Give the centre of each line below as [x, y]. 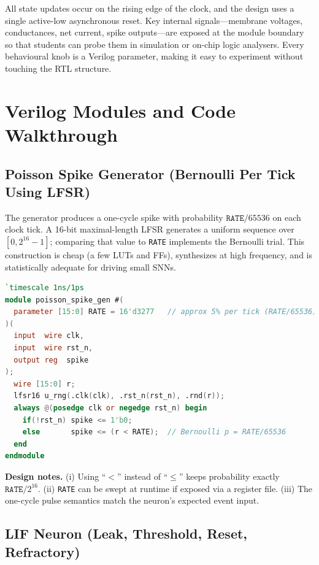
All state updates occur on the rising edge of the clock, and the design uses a [150, 8]
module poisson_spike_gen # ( [64, 300]
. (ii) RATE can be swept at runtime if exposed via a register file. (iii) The [175, 488]
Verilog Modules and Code [121, 110]
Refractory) [43, 551]
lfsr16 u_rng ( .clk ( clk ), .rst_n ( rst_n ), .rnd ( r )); [119, 396]
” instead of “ [143, 476]
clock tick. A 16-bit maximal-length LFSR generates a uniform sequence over [150, 229]
